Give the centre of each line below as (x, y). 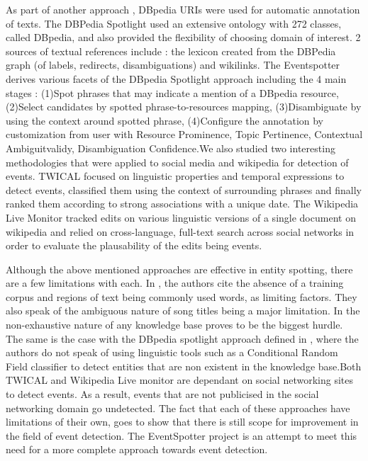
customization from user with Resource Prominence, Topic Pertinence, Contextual (184, 134)
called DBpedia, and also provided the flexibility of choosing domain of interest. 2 (183, 37)
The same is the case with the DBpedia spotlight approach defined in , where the (182, 338)
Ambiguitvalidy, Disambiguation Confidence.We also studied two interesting (171, 148)
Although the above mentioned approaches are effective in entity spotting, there (179, 269)
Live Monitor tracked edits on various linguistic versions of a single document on (181, 217)
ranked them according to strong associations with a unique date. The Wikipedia (182, 204)
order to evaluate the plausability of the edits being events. (134, 245)
